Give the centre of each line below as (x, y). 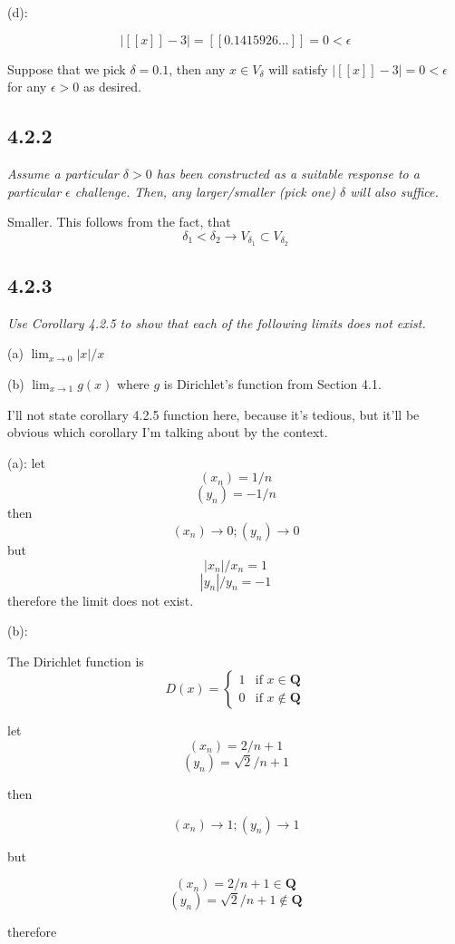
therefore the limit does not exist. (101, 600)
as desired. (112, 87)
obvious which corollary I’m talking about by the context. (168, 432)
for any (27, 87)
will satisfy (298, 68)
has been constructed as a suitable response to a (288, 173)
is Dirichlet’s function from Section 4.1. (272, 384)
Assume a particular (63, 173)
